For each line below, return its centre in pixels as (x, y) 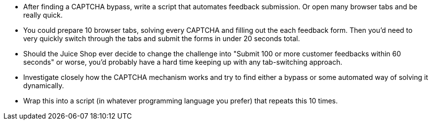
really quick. (43, 15)
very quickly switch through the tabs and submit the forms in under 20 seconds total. (162, 38)
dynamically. (44, 86)
